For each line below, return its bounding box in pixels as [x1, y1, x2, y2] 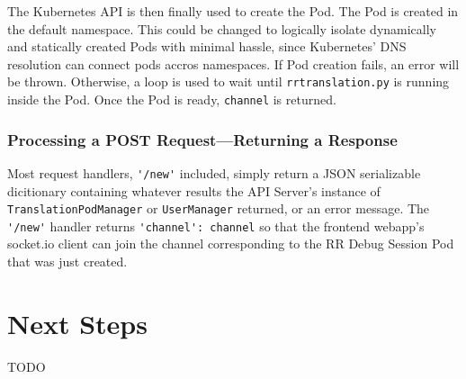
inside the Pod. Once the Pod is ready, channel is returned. [7, 90, 336, 109]
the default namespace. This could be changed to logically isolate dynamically [7, 19, 437, 38]
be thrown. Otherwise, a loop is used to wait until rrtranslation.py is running [7, 72, 450, 91]
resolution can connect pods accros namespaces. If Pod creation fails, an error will [7, 54, 460, 73]
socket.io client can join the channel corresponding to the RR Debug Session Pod [7, 234, 454, 253]
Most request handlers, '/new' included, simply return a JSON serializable [7, 163, 421, 182]
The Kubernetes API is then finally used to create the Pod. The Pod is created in [7, 2, 459, 20]
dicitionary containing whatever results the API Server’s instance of [7, 181, 381, 200]
